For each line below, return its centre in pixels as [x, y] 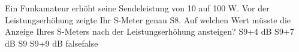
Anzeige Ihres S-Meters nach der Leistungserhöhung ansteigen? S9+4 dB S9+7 [149, 31]
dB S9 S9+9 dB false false [52, 43]
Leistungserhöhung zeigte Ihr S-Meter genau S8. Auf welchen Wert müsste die [148, 19]
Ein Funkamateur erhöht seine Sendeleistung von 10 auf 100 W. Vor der [137, 8]
